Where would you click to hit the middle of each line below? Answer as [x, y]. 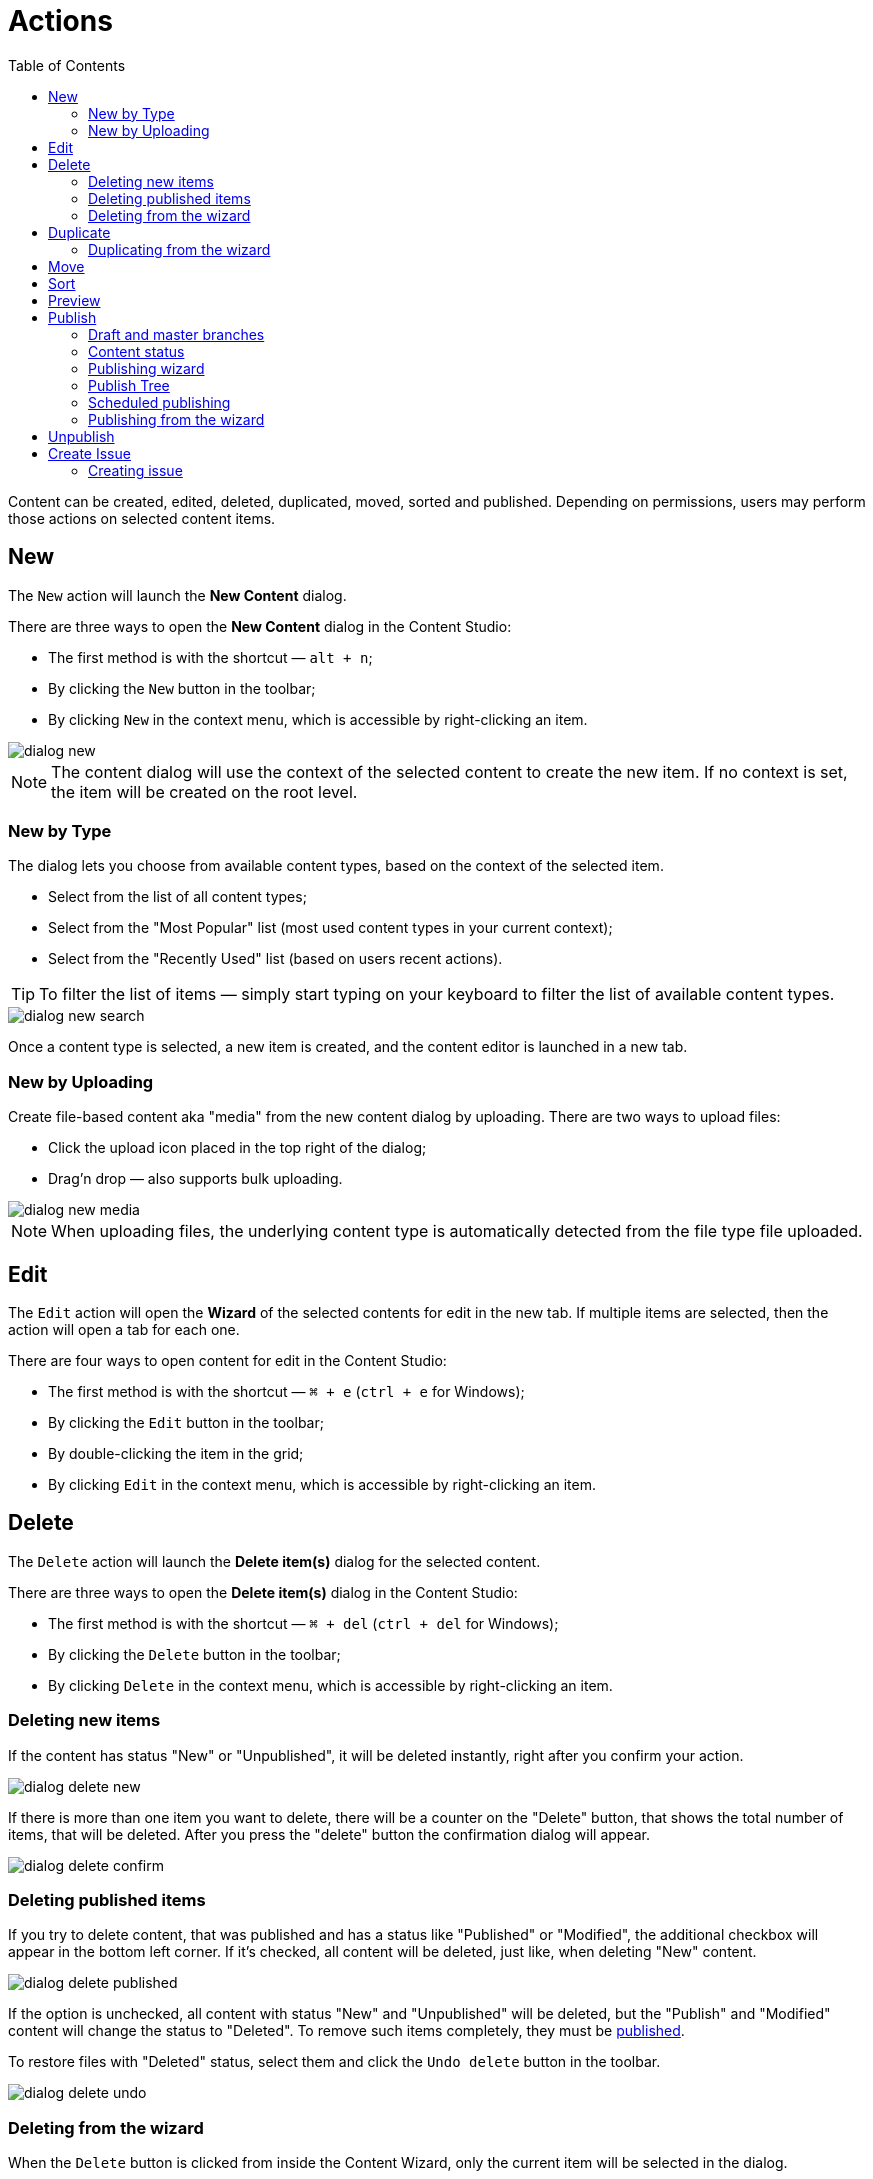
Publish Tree [129, 385]
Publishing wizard [146, 368]
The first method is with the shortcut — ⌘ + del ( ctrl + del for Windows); [303, 1623]
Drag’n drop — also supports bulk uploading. [195, 1179]
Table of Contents [67, 65]
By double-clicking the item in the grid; [176, 1453]
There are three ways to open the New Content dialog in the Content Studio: [260, 626]
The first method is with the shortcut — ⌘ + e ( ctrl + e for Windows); [286, 1391]
